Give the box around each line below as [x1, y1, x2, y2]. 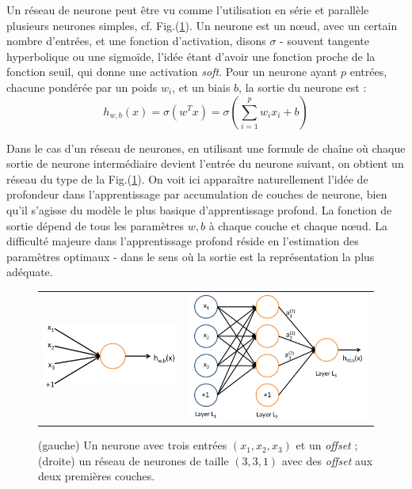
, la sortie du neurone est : [238, 78, 367, 95]
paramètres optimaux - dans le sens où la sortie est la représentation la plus [6, 248, 375, 264]
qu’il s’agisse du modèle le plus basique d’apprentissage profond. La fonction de [6, 201, 392, 218]
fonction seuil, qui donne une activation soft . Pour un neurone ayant [6, 63, 338, 80]
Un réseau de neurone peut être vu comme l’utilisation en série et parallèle [6, 2, 369, 17]
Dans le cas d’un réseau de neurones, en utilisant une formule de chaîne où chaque [6, 139, 406, 156]
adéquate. [6, 263, 53, 280]
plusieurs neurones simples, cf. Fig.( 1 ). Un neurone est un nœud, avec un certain [6, 17, 398, 33]
